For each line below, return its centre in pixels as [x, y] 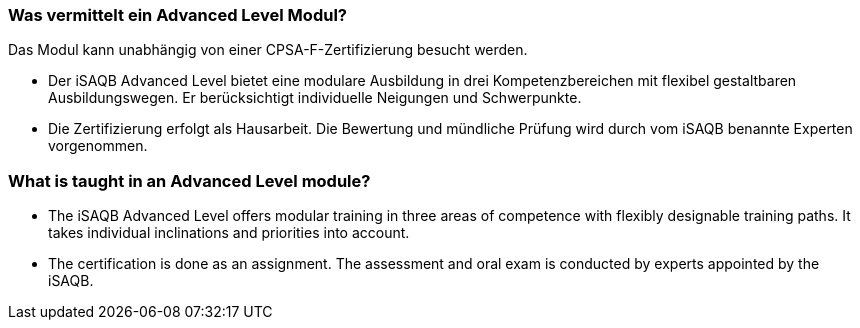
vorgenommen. [98, 146]
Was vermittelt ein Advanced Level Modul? [177, 15]
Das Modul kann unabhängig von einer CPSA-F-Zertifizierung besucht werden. [268, 50]
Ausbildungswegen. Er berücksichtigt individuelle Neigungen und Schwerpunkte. [315, 98]
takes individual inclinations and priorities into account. [229, 233]
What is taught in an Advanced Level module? [189, 180]
